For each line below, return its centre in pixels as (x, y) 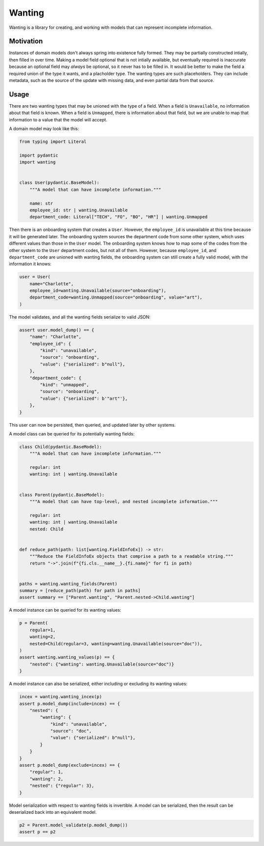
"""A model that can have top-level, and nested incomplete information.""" (124, 502)
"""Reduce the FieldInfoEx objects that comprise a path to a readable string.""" (132, 556)
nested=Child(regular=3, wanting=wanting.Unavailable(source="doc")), (116, 644)
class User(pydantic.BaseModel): (59, 183)
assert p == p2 (37, 832)
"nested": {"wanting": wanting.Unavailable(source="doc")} (102, 664)
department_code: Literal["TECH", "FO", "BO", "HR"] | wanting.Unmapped (119, 217)
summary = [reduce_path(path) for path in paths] (80, 591)
